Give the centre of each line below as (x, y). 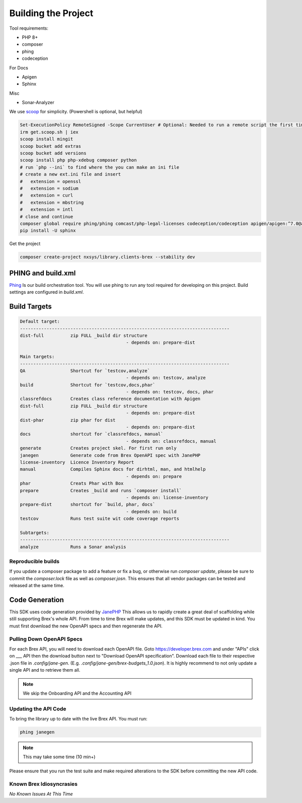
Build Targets (31, 306)
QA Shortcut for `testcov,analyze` (85, 371)
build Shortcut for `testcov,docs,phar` (88, 385)
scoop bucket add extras (51, 146)
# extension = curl (47, 195)
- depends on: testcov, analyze (166, 378)
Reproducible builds (34, 561)
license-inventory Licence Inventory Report (77, 462)
